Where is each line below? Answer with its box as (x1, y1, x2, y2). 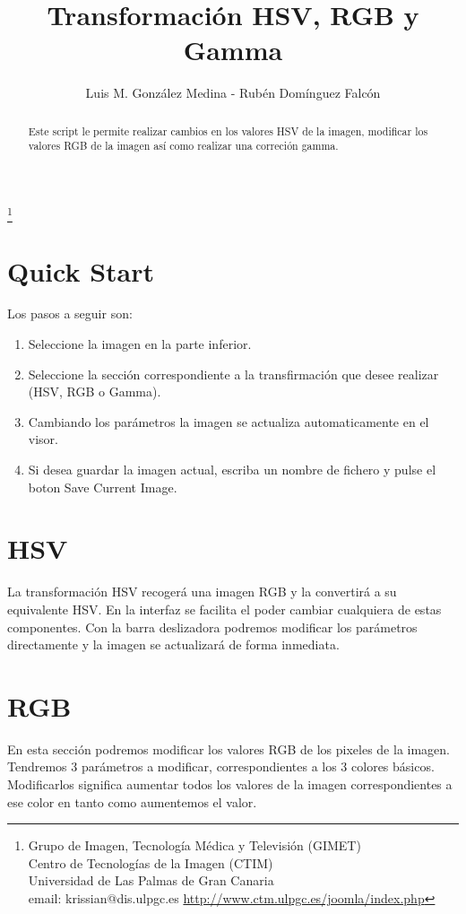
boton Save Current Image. (28, 477, 177, 496)
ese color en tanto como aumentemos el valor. (7, 792, 257, 811)
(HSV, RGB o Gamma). (28, 382, 161, 401)
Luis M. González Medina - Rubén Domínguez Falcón (85, 83, 381, 102)
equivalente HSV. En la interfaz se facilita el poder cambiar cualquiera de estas (7, 599, 442, 618)
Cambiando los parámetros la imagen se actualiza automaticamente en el (28, 412, 429, 431)
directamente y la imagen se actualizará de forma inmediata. (7, 635, 340, 654)
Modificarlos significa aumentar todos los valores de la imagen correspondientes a (7, 775, 453, 794)
